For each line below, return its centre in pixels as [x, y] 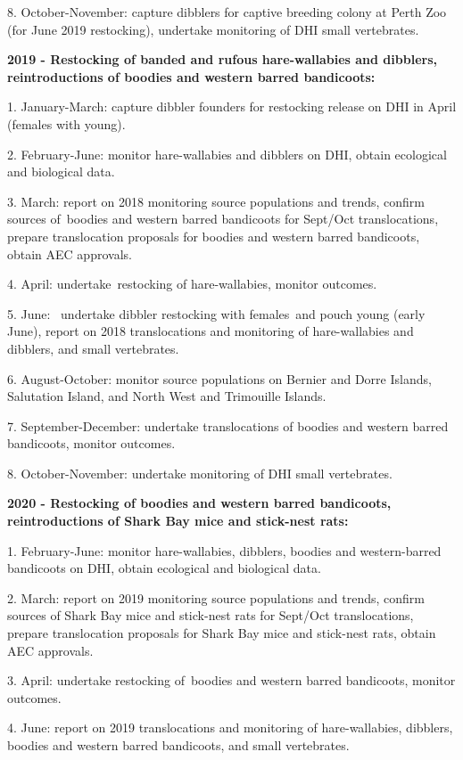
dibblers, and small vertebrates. [93, 348]
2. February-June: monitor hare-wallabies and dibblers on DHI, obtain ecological [227, 154]
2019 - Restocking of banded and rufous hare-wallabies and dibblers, [222, 59]
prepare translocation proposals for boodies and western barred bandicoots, [214, 236]
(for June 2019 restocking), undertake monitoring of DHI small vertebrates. [213, 29]
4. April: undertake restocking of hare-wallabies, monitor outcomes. [192, 284]
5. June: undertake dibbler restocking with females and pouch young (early [216, 313]
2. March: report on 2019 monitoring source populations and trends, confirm [216, 597]
